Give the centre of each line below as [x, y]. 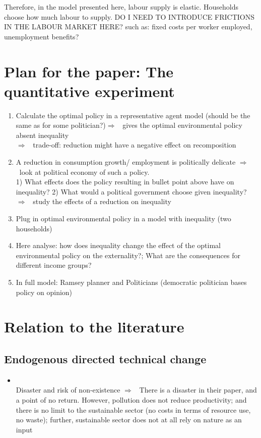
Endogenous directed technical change [105, 358]
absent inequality [42, 135]
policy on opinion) [44, 292]
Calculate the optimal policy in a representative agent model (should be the [133, 115]
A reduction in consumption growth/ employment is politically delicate [126, 162]
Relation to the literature [94, 327]
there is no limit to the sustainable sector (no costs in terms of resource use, [133, 409]
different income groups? [54, 265]
